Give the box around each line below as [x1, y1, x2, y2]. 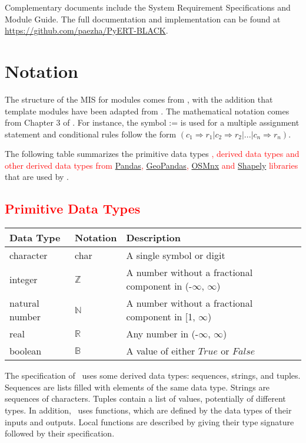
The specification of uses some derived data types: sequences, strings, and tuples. [5, 369, 301, 382]
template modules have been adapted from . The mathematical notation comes [5, 104, 290, 117]
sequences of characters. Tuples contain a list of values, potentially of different [5, 392, 286, 405]
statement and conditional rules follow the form [5, 127, 177, 140]
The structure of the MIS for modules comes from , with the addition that [5, 93, 273, 105]
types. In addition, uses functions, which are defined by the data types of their [5, 404, 292, 416]
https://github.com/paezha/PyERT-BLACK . [5, 24, 168, 37]
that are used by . [5, 170, 69, 183]
